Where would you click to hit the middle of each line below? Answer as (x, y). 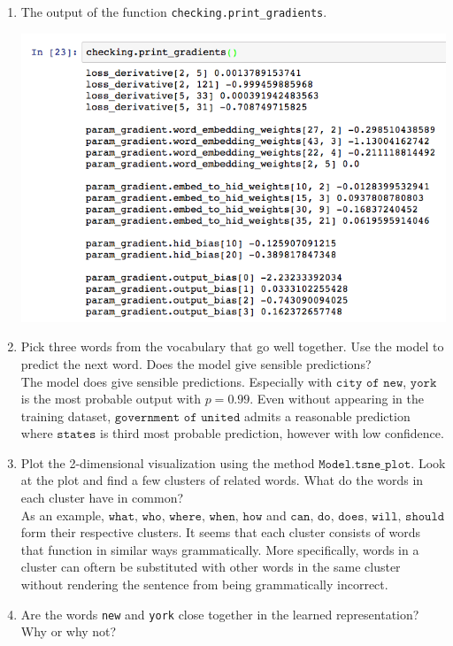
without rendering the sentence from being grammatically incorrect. (204, 584)
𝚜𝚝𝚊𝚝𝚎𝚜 (77, 435)
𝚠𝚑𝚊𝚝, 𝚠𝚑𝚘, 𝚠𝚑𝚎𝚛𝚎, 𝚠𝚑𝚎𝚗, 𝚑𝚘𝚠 (185, 516)
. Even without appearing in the (337, 399)
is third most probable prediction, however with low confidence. (272, 433)
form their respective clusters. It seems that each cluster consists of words (221, 532)
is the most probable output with (111, 399)
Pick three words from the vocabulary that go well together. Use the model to (232, 346)
